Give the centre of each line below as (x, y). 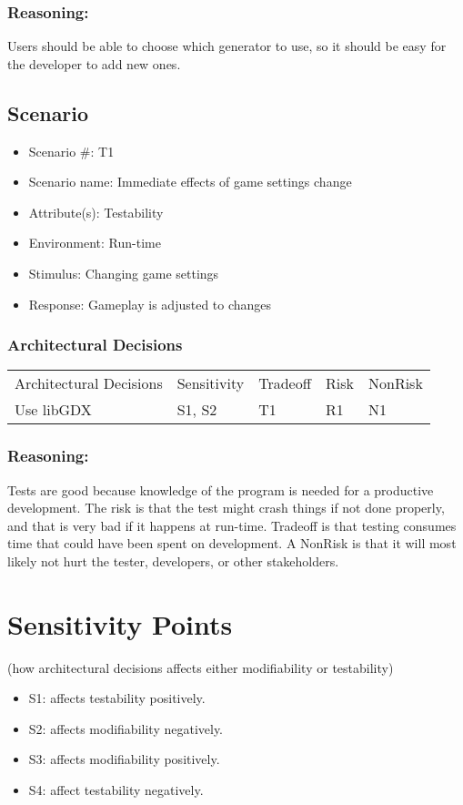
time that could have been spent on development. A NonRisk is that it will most (232, 543)
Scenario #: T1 (71, 151)
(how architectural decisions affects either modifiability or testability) (201, 667)
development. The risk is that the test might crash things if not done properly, (226, 508)
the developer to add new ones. (94, 63)
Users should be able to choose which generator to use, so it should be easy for (227, 46)
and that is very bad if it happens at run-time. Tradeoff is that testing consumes (232, 525)
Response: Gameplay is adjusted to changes (150, 304)
